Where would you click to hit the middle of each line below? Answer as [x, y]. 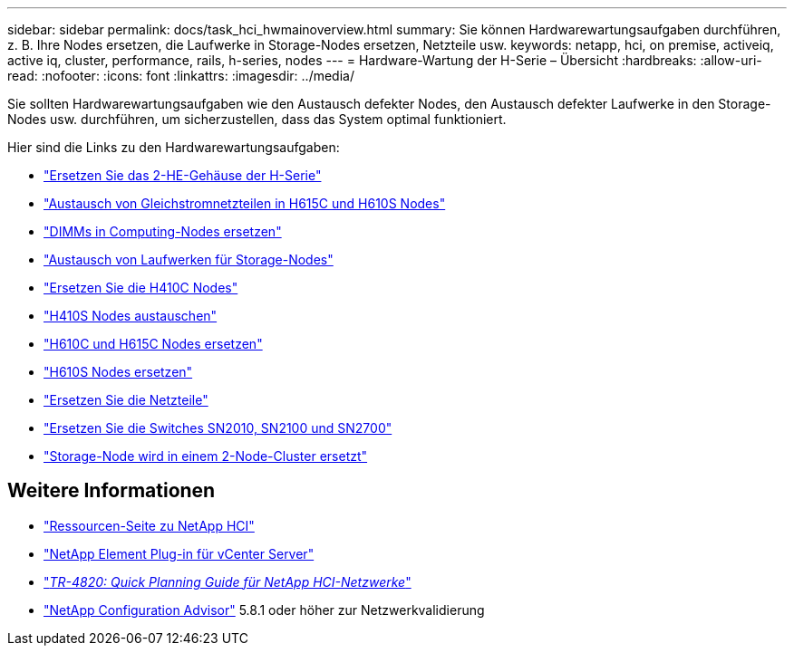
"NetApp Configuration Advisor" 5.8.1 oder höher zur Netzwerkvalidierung [264, 610]
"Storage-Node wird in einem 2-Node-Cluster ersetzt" [206, 456]
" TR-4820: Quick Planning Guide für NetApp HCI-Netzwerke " [228, 581]
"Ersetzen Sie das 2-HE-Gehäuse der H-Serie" [183, 175]
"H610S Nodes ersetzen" [118, 372]
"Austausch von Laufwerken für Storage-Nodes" [189, 259]
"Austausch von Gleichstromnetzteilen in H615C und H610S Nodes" [245, 203]
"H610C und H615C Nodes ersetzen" [153, 344]
